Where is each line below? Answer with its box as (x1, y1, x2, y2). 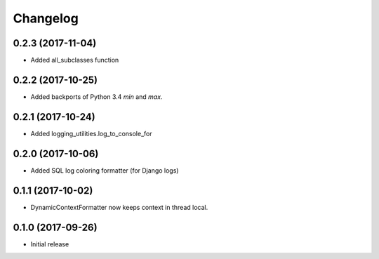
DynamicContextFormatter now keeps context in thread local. (30, 203, 208, 211)
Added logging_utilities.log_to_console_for (30, 129, 152, 138)
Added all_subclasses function (30, 56, 119, 65)
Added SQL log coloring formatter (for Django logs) (30, 166, 179, 175)
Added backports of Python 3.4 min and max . (30, 92, 163, 101)
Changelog (13, 11, 79, 26)
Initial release (30, 239, 69, 248)
